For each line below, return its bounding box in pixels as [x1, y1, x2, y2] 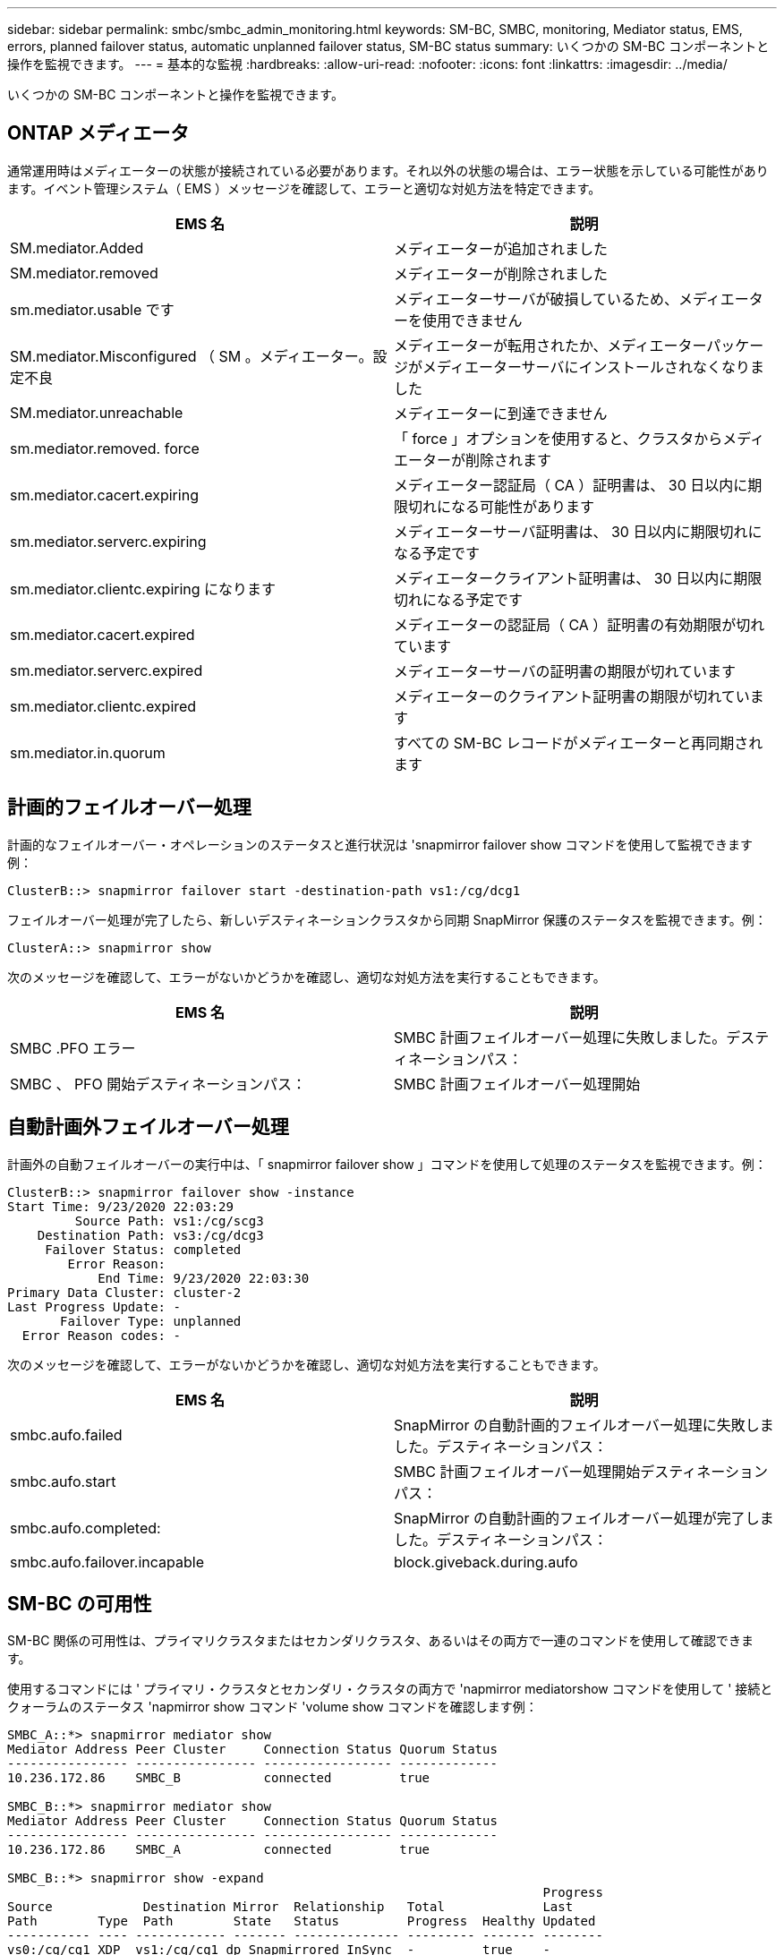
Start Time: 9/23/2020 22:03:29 [7, 1199, 234, 1214]
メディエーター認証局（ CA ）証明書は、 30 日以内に [394, 475, 748, 494]
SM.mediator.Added [10, 238, 144, 257]
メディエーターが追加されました [394, 239, 608, 258]
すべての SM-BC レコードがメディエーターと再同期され [394, 733, 763, 752]
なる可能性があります [451, 497, 595, 516]
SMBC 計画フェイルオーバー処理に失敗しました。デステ [394, 1028, 770, 1046]
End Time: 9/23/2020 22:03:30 [98, 1270, 310, 1285]
